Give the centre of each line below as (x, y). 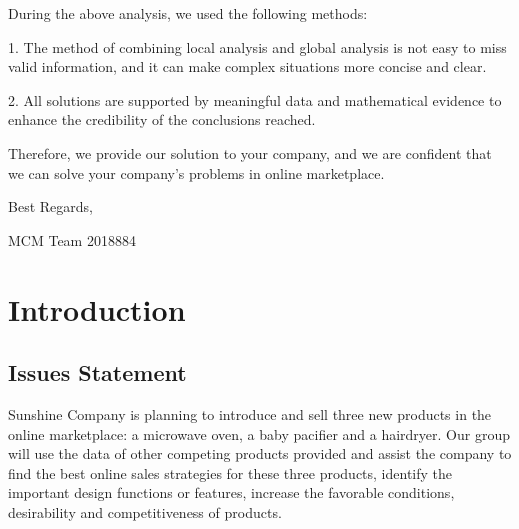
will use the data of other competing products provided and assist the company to (260, 453)
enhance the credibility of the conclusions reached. (162, 119)
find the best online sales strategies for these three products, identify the (230, 472)
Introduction (97, 308)
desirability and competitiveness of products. (145, 511)
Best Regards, (50, 206)
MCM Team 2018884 (72, 239)
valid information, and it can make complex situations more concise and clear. (247, 66)
